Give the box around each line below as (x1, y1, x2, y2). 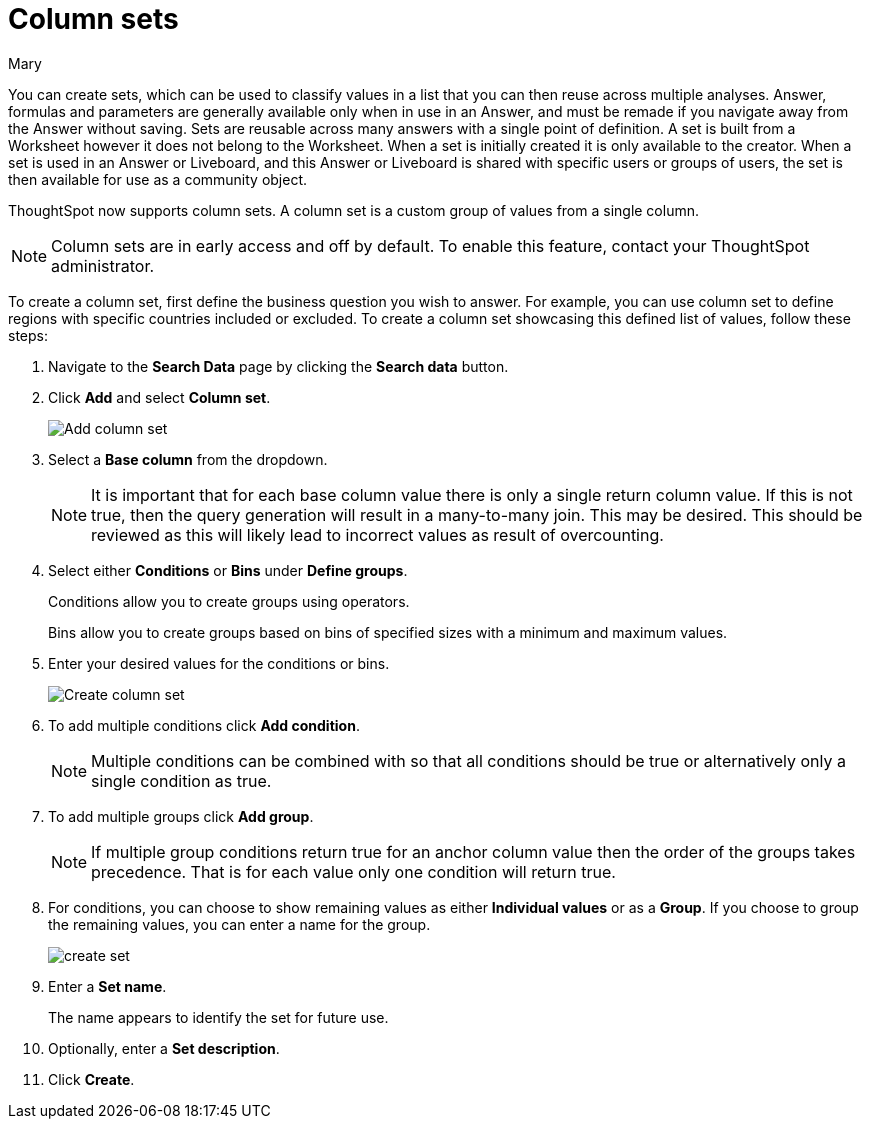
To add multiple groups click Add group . (48, 807, 314, 825)
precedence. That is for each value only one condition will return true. (91, 861, 616, 882)
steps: (8, 326, 48, 344)
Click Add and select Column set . (48, 388, 271, 406)
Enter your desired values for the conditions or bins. (48, 654, 390, 672)
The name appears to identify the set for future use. (48, 1008, 389, 1026)
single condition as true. (91, 770, 272, 791)
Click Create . (48, 1070, 135, 1088)
